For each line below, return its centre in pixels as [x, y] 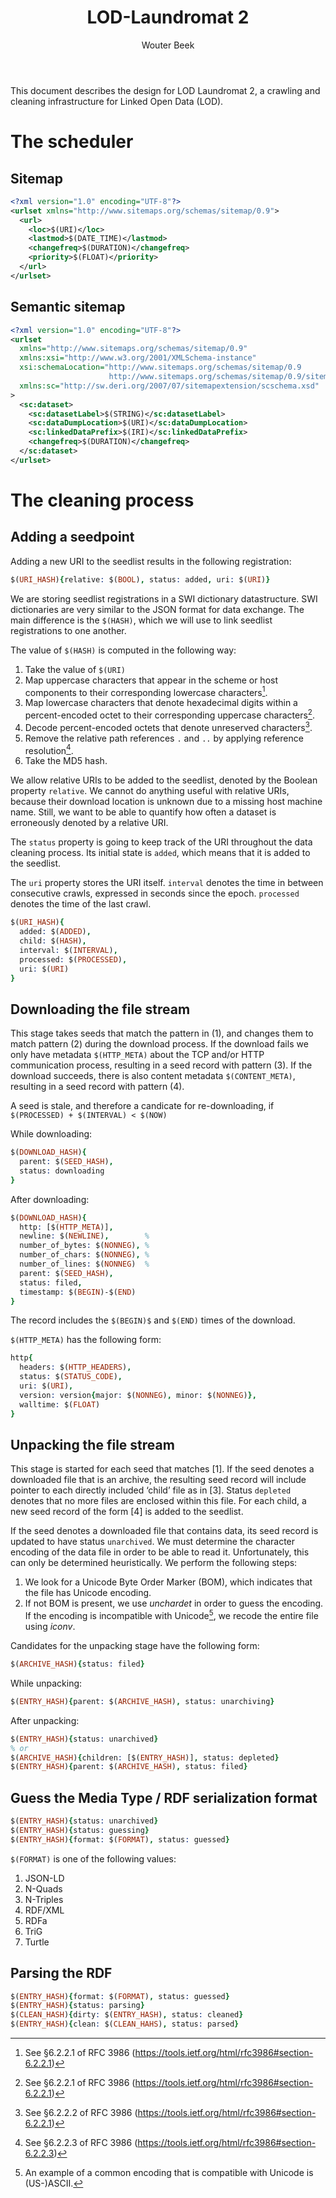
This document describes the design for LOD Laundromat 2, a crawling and [165, 90]
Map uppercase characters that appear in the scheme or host [151, 680]
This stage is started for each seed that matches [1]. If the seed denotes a [162, 1469]
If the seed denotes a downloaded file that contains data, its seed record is [164, 1531]
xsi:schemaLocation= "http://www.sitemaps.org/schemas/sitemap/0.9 [160, 367]
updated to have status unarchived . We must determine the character [153, 1542]
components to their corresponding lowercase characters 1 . [146, 691]
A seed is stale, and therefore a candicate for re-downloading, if [142, 1106]
